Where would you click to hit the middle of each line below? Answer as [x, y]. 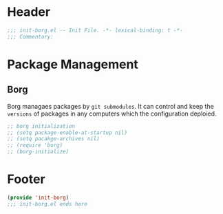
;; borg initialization [41, 126]
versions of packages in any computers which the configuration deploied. [112, 114]
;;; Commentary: [30, 36]
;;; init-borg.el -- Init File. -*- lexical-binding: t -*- [95, 30]
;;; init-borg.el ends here [47, 204]
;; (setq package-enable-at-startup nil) [67, 132]
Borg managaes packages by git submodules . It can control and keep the [111, 106]
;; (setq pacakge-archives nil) [53, 139]
